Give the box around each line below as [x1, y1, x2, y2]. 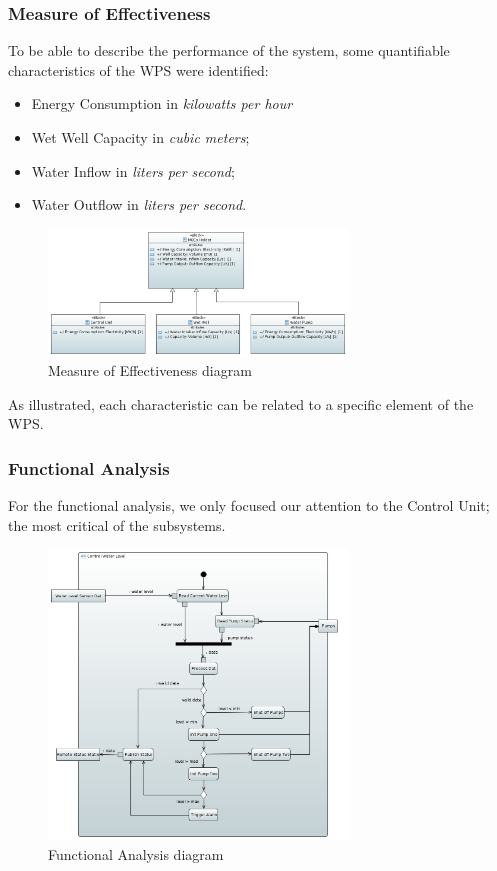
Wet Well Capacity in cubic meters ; [31, 127, 250, 147]
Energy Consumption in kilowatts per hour [31, 93, 293, 114]
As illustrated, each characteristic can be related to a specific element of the [8, 393, 474, 414]
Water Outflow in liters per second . [31, 194, 247, 215]
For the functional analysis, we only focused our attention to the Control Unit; [8, 495, 490, 516]
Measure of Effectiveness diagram [48, 360, 252, 381]
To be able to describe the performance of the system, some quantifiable [8, 40, 450, 61]
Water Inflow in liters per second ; [31, 160, 235, 181]
